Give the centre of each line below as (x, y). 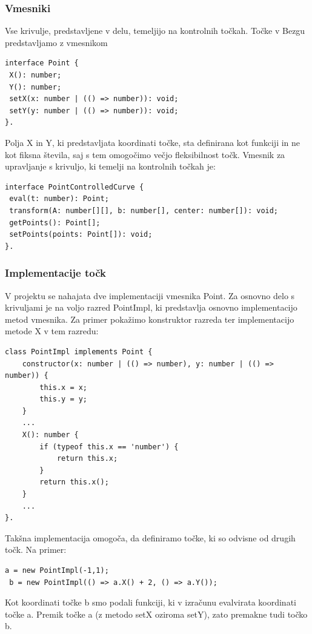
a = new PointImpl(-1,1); (57, 570)
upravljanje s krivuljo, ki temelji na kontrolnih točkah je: (110, 166)
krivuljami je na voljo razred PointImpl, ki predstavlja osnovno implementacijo (151, 307)
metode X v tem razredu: (52, 331)
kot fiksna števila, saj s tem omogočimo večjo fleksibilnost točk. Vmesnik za (145, 154)
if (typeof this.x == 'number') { (109, 447)
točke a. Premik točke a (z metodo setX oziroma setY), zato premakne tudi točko (156, 614)
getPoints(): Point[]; (55, 223)
